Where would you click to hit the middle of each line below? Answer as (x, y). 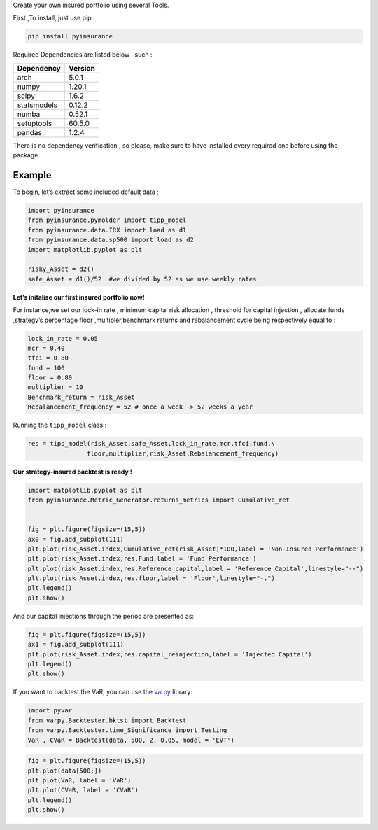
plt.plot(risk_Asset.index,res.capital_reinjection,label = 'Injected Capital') (170, 654)
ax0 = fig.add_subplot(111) (76, 539)
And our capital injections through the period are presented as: (104, 616)
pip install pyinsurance (70, 36)
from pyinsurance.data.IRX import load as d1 (107, 230)
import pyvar (50, 711)
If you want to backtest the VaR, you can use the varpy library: (103, 692)
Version (82, 68)
